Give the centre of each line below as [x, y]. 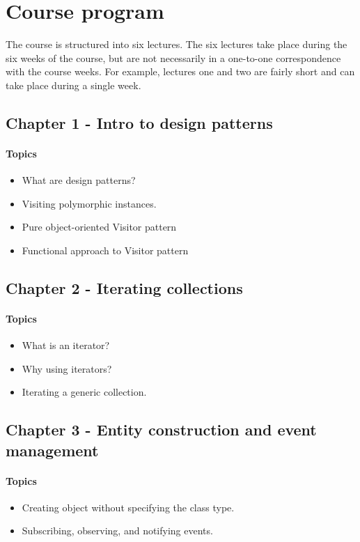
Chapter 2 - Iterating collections [124, 287]
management [52, 450]
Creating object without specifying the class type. [128, 507]
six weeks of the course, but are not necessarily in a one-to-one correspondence [173, 57]
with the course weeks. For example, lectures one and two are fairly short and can [180, 71]
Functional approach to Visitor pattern [105, 250]
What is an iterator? [66, 345]
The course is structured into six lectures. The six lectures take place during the [177, 44]
